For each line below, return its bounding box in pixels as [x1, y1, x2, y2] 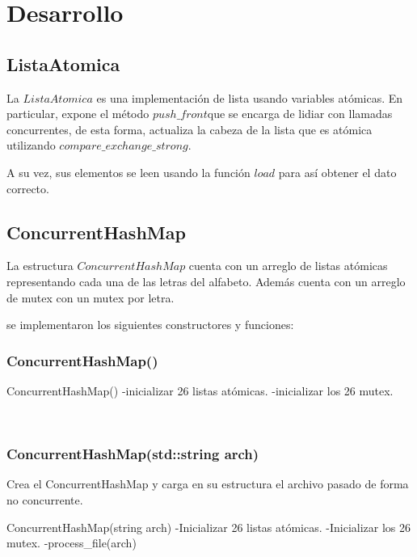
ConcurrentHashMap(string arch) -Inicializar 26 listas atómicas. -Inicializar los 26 [6, 518, 411, 535]
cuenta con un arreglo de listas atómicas [188, 257, 388, 274]
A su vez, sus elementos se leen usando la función [6, 163, 251, 180]
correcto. [6, 179, 49, 196]
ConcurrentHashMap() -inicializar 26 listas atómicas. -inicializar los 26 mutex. [6, 382, 394, 399]
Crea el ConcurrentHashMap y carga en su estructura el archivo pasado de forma [6, 475, 409, 492]
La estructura [6, 257, 74, 274]
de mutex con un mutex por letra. [6, 289, 175, 306]
